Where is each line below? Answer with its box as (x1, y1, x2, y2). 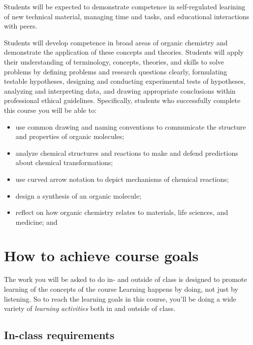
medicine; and (15, 216, 58, 227)
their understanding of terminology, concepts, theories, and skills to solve (4, 56, 224, 67)
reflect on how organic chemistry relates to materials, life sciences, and (15, 207, 228, 217)
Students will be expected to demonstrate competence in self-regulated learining (4, 1, 246, 11)
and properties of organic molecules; (15, 131, 125, 141)
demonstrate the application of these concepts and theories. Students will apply (4, 47, 244, 57)
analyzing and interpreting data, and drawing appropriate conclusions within (4, 85, 236, 96)
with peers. (4, 21, 37, 31)
